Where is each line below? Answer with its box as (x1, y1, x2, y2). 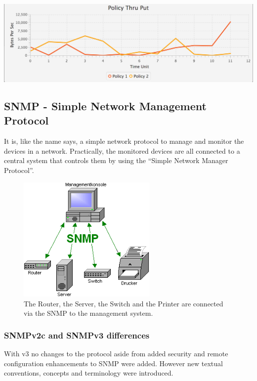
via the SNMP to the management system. (24, 308, 153, 318)
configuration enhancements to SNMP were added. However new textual (4, 358, 223, 368)
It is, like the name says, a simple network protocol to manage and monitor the (4, 136, 244, 146)
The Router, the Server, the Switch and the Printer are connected (24, 298, 223, 308)
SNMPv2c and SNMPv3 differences (4, 329, 150, 341)
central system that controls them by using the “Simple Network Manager (4, 155, 228, 166)
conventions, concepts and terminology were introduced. (4, 368, 173, 378)
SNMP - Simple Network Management (4, 98, 207, 113)
